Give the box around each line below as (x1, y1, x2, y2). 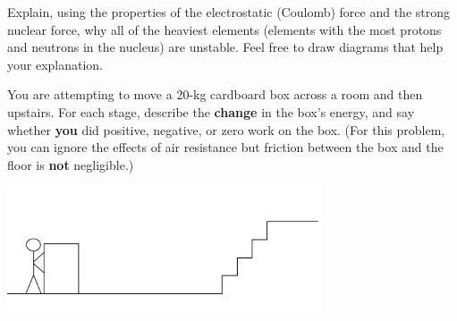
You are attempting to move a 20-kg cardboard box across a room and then (7, 85, 423, 104)
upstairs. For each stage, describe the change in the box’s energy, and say (7, 102, 415, 121)
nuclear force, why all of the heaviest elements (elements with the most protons (7, 20, 442, 38)
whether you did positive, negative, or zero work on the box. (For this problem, (7, 120, 445, 139)
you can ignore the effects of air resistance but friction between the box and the (7, 138, 444, 156)
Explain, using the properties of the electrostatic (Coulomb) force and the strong (7, 3, 450, 21)
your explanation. (7, 55, 104, 73)
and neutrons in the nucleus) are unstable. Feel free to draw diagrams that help (7, 38, 444, 56)
